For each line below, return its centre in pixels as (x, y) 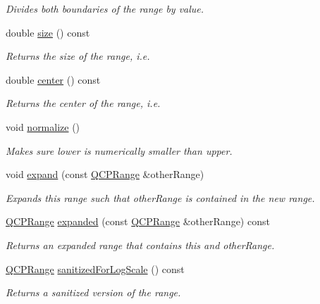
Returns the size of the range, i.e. (78, 56)
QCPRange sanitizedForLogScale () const (95, 268)
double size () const (48, 32)
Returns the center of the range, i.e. (83, 103)
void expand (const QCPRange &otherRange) (105, 174)
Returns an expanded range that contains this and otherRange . (140, 245)
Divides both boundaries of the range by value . (105, 8)
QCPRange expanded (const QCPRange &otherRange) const (138, 221)
